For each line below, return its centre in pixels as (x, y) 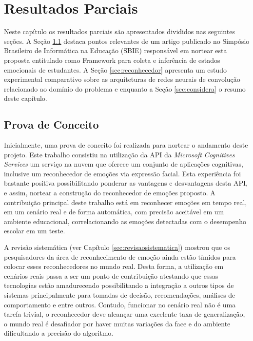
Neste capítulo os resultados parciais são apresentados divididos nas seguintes (119, 31)
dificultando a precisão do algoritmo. (59, 333)
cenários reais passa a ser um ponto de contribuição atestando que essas (111, 275)
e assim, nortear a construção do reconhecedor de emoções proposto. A (110, 193)
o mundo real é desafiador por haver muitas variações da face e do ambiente (117, 323)
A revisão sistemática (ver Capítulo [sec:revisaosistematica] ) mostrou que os (117, 247)
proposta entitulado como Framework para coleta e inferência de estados (112, 60)
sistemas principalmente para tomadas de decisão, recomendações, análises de (120, 294)
